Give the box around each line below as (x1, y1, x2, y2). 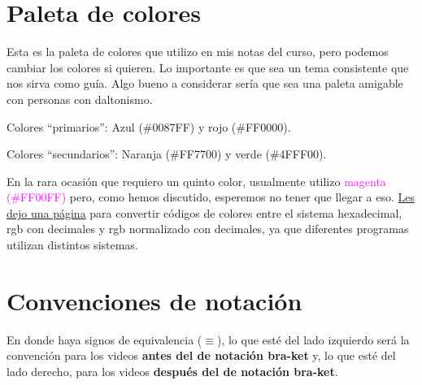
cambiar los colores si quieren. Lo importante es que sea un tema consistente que (7, 58, 409, 76)
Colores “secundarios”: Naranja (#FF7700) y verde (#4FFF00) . (7, 145, 327, 162)
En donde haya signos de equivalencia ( (7, 331, 202, 348)
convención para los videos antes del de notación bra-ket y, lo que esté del (7, 347, 396, 364)
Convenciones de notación (7, 283, 302, 317)
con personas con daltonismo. (7, 90, 153, 107)
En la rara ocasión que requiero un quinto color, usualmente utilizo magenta (7, 172, 386, 189)
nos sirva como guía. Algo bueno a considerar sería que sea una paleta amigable (7, 75, 403, 92)
